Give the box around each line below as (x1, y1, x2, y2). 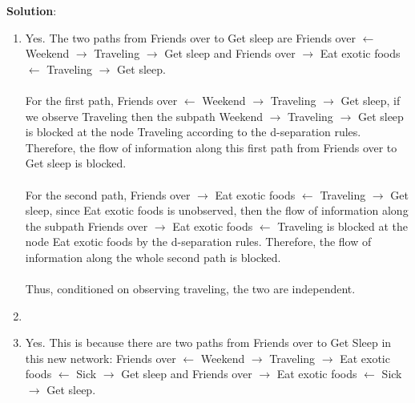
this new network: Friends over (25, 349, 176, 366)
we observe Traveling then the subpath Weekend (25, 107, 263, 124)
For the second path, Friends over (25, 186, 191, 203)
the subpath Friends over (25, 217, 148, 234)
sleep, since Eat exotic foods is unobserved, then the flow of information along (25, 202, 409, 219)
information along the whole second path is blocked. (25, 248, 281, 265)
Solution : (6, 2, 57, 18)
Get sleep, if (340, 91, 401, 108)
